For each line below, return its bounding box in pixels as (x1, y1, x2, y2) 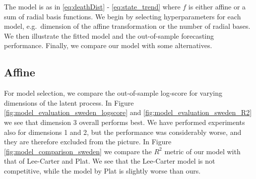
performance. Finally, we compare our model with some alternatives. (4, 40, 212, 51)
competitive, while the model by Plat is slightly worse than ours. (4, 165, 201, 176)
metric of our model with (164, 146, 241, 156)
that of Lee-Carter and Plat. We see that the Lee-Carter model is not (4, 156, 215, 166)
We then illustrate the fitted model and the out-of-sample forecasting (4, 30, 214, 41)
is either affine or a (188, 1, 246, 11)
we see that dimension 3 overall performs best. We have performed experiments (4, 117, 245, 127)
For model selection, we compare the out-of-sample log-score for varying (4, 88, 223, 98)
